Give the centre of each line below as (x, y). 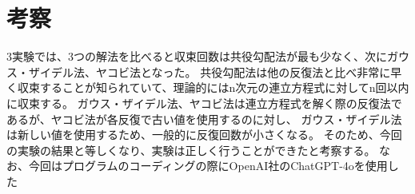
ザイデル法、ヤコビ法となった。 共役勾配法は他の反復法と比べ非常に (209, 71)
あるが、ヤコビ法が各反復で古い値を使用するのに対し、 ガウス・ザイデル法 (204, 119)
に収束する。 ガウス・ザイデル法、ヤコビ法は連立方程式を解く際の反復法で (204, 103)
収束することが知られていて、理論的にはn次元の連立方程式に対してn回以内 (213, 87)
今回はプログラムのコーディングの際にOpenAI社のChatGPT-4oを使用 (208, 166)
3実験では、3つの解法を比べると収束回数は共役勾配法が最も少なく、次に (197, 56)
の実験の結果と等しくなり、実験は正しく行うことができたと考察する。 (191, 150)
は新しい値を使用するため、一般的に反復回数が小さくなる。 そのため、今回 (204, 135)
